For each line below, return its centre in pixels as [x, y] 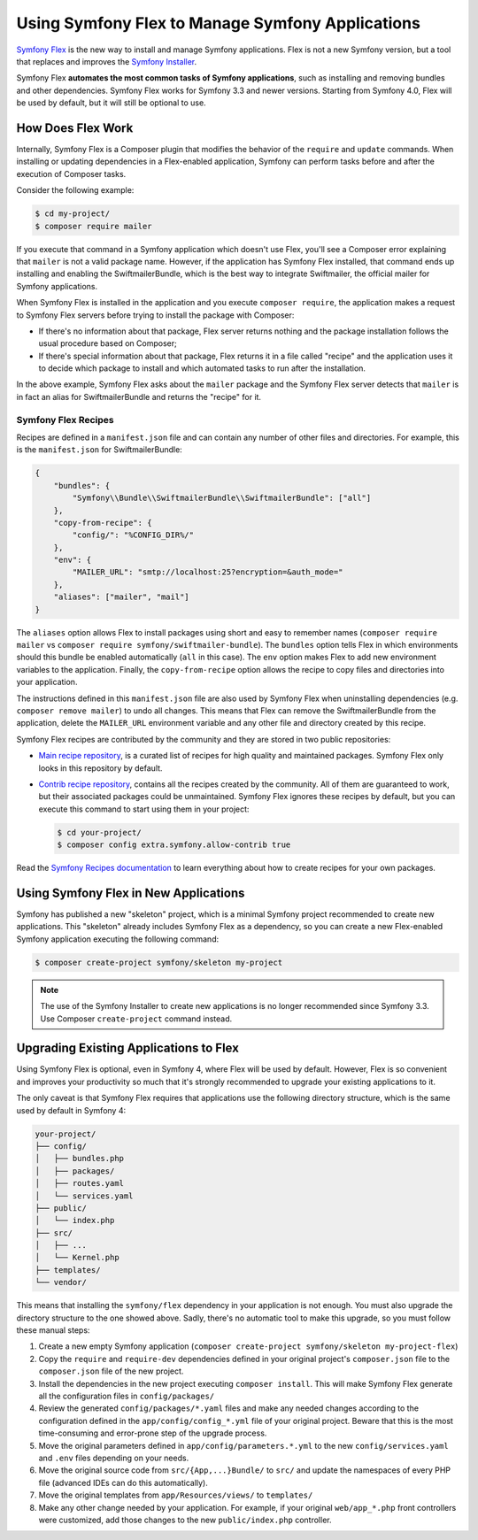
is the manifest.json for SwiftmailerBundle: [100, 450]
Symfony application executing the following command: [118, 939]
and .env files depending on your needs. [114, 1458]
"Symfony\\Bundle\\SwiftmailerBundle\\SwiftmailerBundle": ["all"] [222, 498]
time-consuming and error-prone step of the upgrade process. [153, 1433]
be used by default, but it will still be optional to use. [112, 103]
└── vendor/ [61, 1282]
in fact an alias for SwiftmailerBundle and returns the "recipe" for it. [139, 397]
